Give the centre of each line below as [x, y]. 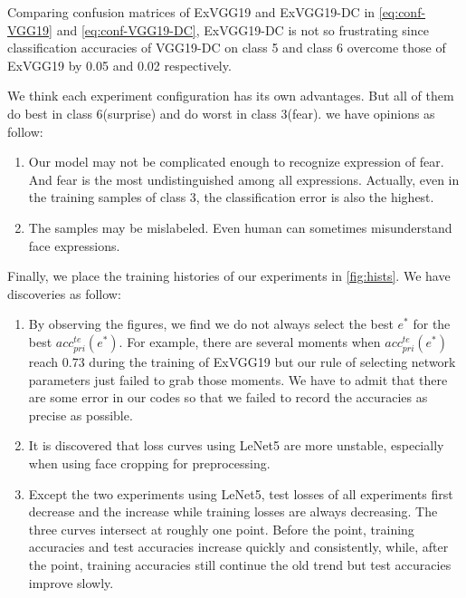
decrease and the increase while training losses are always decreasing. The [233, 511]
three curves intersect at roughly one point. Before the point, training [221, 529]
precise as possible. [81, 415]
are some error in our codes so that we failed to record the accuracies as [228, 397]
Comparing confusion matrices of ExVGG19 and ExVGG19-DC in [191, 12]
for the [432, 324]
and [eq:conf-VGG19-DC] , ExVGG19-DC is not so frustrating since [243, 29]
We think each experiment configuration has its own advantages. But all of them [231, 96]
